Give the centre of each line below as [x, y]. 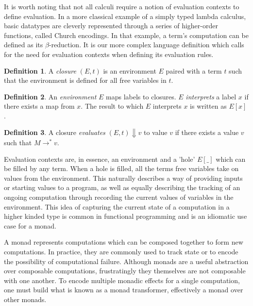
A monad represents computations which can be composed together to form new [124, 242]
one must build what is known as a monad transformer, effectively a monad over [124, 290]
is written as [208, 106]
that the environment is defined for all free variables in [85, 80]
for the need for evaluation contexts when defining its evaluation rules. [109, 54]
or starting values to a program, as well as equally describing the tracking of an [122, 187]
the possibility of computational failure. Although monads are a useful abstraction [126, 261]
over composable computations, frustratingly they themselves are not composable [125, 271]
